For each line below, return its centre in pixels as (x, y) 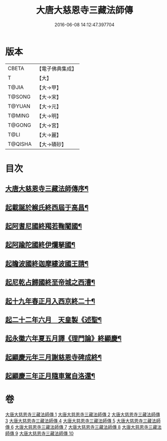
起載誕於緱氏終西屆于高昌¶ (47, 207)
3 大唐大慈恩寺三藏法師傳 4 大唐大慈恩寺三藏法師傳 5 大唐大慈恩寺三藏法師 (83, 421)
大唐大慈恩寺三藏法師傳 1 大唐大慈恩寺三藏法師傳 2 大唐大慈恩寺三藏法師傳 (82, 415)
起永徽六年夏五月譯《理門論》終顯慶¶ (63, 339)
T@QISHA (20, 144)
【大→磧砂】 (52, 144)
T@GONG (19, 125)
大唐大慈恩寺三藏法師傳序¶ (47, 189)
